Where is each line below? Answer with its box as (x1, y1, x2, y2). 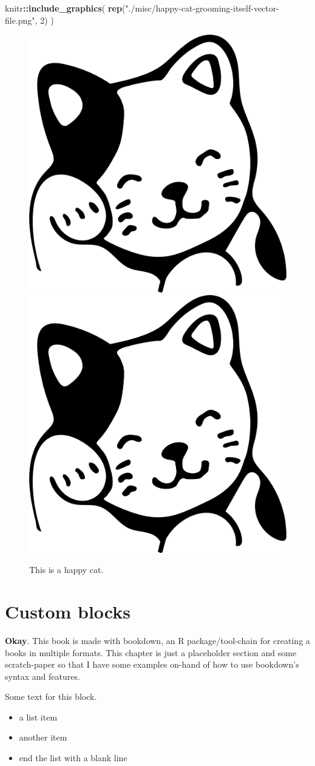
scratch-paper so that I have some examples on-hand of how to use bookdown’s (5, 658, 299, 671)
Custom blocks (5, 598, 130, 623)
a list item (19, 710, 58, 723)
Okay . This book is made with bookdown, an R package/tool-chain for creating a (5, 634, 310, 646)
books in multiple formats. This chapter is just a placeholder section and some (5, 646, 297, 659)
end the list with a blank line (19, 751, 127, 764)
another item (19, 731, 67, 744)
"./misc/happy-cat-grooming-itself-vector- (125, 2, 279, 14)
